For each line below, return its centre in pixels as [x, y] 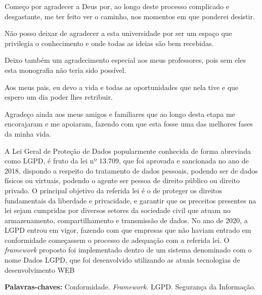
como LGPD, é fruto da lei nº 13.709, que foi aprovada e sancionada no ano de [127, 161]
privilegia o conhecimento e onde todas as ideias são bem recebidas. [109, 43]
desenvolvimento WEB [40, 269]
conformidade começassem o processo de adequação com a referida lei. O [117, 240]
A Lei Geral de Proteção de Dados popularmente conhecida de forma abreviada [128, 151]
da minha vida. [28, 133]
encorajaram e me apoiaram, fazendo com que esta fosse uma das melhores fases [129, 124]
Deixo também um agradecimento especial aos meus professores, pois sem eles [125, 60]
